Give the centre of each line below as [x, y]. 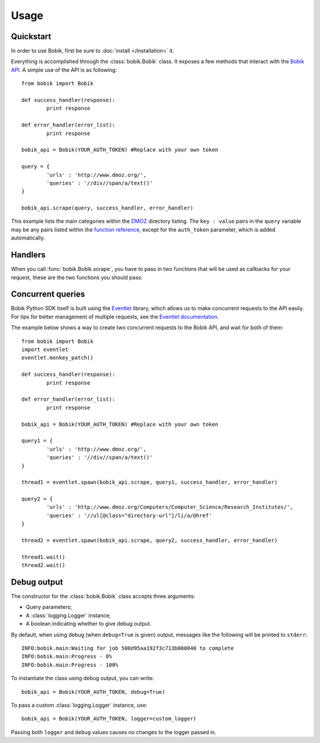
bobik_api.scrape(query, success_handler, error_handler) [108, 208]
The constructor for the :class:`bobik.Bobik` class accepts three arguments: [103, 597]
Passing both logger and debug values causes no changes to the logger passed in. [113, 732]
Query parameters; [49, 607]
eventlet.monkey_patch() [57, 358]
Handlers [28, 255]
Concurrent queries [48, 294]
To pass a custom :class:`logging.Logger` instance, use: [79, 705]
